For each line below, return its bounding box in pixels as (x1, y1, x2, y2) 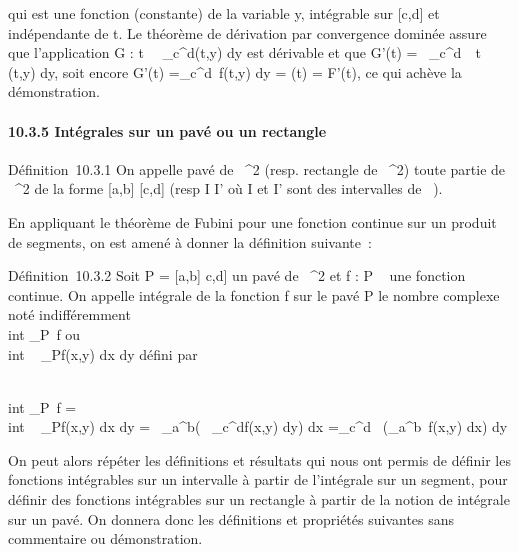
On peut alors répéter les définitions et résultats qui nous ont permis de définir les (8, 449, 511, 470)
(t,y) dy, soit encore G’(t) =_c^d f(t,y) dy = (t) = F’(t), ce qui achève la (8, 61, 462, 82)
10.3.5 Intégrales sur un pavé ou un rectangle (8, 120, 327, 141)
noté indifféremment (8, 304, 131, 325)
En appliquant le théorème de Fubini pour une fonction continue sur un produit (8, 211, 497, 232)
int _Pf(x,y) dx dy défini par (8, 343, 198, 364)
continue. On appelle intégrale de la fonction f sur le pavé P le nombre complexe (8, 284, 500, 305)
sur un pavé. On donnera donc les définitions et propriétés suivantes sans (8, 508, 455, 529)
